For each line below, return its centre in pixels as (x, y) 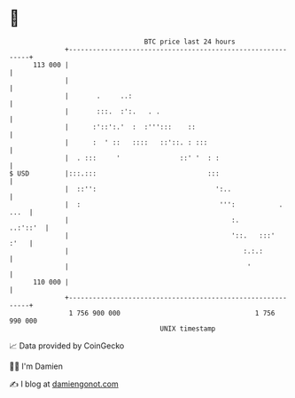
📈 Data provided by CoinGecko (67, 346)
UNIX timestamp (188, 328)
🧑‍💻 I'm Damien (36, 366)
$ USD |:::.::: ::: (114, 173)
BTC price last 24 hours (190, 42)
